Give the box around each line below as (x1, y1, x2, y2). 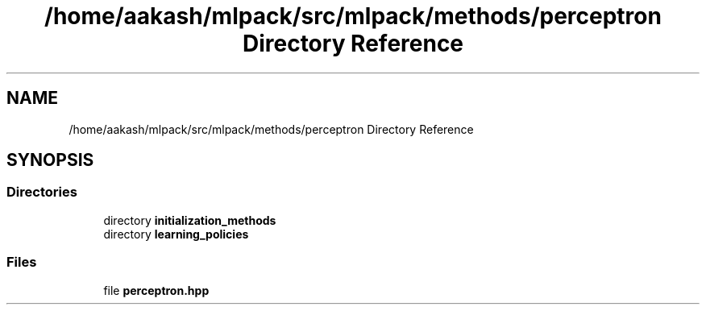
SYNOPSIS (6, 150, 94, 171)
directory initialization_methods (103, 213, 276, 227)
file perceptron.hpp (103, 283, 210, 297)
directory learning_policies (103, 226, 249, 241)
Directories (6, 184, 77, 201)
